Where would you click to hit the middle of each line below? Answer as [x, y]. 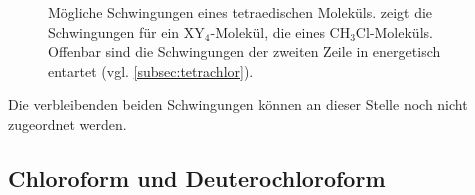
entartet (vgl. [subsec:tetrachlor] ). [151, 70]
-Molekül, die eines [267, 31]
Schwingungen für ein [114, 31]
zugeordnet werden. [67, 123]
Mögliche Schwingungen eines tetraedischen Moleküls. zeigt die [240, 12]
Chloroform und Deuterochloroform [197, 177]
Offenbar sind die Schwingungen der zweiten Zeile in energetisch [244, 51]
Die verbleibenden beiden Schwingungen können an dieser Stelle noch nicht [238, 104]
